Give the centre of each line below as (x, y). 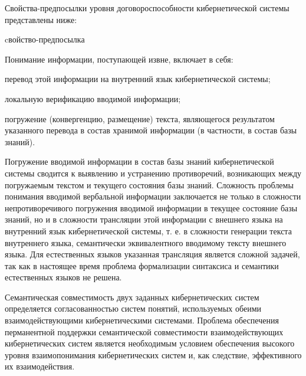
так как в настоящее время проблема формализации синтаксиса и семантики (142, 265)
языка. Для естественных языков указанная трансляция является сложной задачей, (152, 254)
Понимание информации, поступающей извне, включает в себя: (119, 59)
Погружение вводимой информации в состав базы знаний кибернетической (139, 161)
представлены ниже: (41, 19)
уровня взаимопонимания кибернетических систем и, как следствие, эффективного (153, 354)
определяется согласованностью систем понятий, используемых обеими (133, 308)
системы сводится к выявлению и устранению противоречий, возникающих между (153, 173)
